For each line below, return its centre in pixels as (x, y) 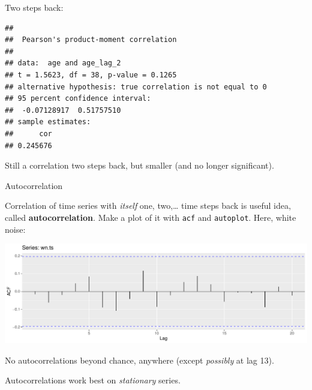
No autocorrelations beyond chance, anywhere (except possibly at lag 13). (139, 360)
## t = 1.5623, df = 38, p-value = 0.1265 (91, 75)
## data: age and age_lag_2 (63, 63)
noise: (15, 229)
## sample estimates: (48, 122)
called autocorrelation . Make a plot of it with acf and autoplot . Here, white (151, 217)
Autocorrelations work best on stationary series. (93, 380)
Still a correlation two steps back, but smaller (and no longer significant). (139, 165)
